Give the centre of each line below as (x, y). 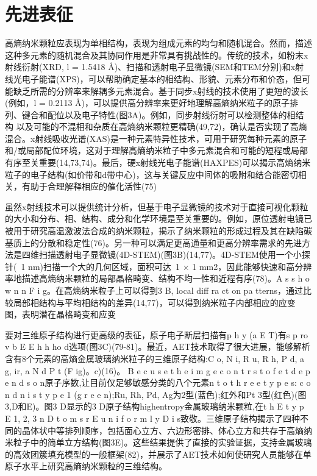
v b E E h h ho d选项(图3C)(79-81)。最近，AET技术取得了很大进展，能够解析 (158, 346)
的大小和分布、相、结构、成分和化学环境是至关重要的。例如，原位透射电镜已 (158, 218)
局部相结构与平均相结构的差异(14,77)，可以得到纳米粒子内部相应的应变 (154, 302)
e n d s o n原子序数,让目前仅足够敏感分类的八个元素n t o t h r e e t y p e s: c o (158, 382)
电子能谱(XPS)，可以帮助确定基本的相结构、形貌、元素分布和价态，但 (162, 78)
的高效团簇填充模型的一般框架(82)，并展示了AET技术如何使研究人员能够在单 (158, 454)
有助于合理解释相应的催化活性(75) (89, 186)
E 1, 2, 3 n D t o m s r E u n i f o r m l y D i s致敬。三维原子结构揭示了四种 (152, 418)
